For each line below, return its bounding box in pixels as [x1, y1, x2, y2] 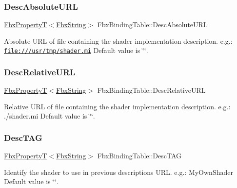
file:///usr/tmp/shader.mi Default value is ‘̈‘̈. [4, 45, 148, 55]
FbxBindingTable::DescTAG [97, 151, 181, 161]
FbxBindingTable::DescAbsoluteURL [97, 19, 208, 30]
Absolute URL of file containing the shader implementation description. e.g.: [4, 35, 233, 46]
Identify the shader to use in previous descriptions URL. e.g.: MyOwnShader [4, 167, 233, 177]
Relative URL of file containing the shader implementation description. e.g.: [4, 101, 231, 111]
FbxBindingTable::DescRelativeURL [97, 85, 206, 95]
